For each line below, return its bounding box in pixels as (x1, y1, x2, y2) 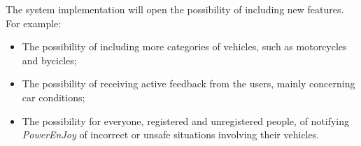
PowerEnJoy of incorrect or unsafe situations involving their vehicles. (22, 127, 320, 142)
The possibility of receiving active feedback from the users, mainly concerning (22, 76, 355, 91)
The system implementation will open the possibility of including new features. (6, 2, 344, 16)
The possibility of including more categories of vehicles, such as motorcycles (22, 39, 347, 54)
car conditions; (22, 89, 85, 104)
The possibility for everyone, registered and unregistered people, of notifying (22, 113, 350, 128)
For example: (6, 15, 62, 30)
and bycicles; (22, 52, 77, 67)
